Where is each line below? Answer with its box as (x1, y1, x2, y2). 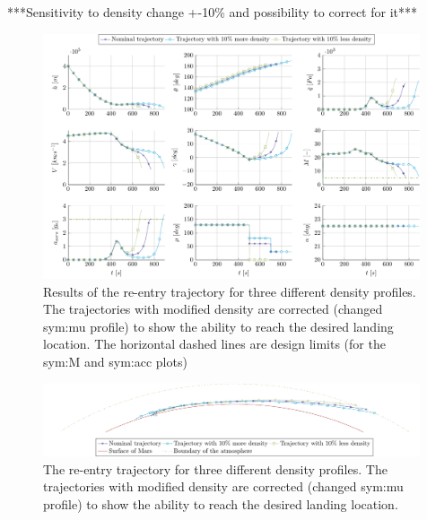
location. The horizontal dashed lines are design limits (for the (43, 334, 386, 353)
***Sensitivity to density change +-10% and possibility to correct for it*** (7, 3, 417, 21)
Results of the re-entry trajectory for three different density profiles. (43, 282, 416, 300)
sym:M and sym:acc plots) (43, 351, 187, 370)
